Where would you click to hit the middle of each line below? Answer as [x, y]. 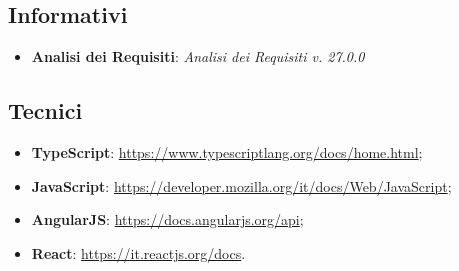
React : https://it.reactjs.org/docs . [138, 252]
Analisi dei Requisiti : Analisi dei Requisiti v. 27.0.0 [198, 56]
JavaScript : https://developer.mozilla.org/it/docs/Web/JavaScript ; [241, 185]
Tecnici [45, 110]
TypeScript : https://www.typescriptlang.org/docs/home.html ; [227, 152]
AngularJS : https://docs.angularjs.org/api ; [167, 219]
